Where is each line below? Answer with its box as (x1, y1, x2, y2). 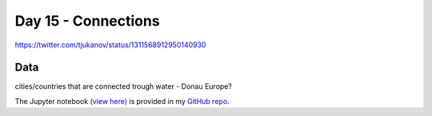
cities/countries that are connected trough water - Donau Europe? (14, 82, 232, 91)
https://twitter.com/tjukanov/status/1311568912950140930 (14, 40, 206, 50)
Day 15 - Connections (14, 12, 160, 30)
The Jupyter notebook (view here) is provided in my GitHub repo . (14, 96, 230, 106)
